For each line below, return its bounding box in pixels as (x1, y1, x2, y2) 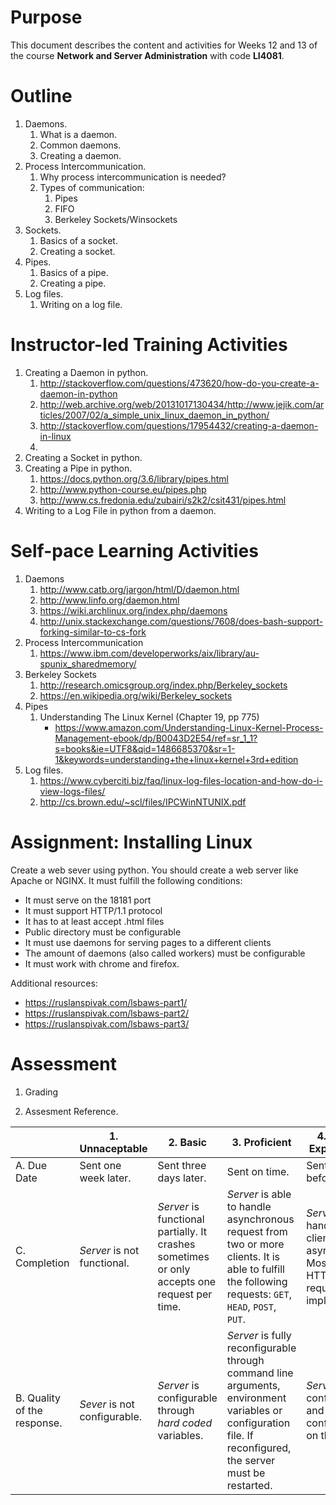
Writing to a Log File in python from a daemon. (24, 504, 217, 516)
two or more (226, 1237, 285, 1251)
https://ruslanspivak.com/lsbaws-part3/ (24, 1017, 190, 1030)
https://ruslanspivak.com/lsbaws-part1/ (24, 996, 188, 1008)
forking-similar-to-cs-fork (39, 626, 147, 638)
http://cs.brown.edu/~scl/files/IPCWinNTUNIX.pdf (39, 796, 247, 808)
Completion (15, 1256, 70, 1270)
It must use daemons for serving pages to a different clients (24, 936, 272, 948)
